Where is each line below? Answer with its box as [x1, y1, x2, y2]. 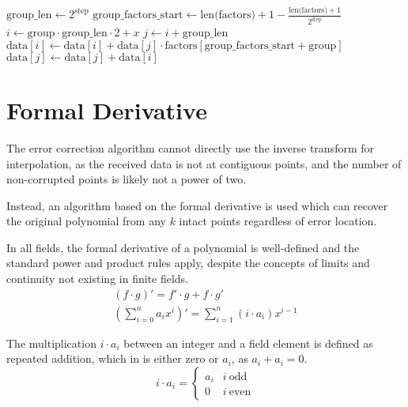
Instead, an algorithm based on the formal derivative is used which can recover [6, 197, 388, 213]
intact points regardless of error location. [179, 213, 377, 229]
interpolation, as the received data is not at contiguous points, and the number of [6, 155, 402, 171]
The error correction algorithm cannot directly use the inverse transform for [6, 139, 374, 156]
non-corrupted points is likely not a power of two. [6, 171, 247, 187]
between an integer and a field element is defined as [123, 334, 373, 351]
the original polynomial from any [6, 213, 166, 229]
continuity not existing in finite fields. [6, 270, 189, 287]
